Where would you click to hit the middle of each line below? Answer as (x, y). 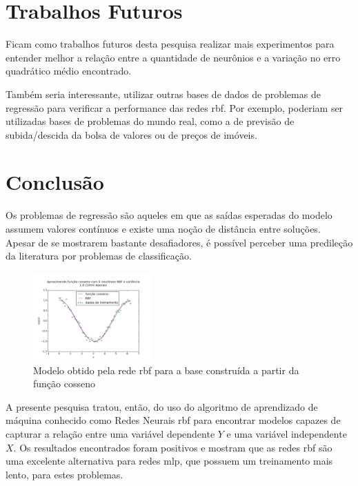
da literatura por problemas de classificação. (99, 256)
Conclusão (55, 182)
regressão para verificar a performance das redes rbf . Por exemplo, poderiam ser (175, 107)
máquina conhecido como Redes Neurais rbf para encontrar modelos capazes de (173, 420)
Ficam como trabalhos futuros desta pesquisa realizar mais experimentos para (170, 44)
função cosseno (64, 383)
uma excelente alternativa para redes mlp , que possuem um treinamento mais (169, 461)
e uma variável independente (287, 433)
